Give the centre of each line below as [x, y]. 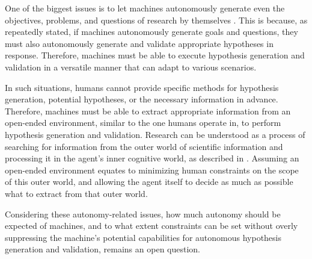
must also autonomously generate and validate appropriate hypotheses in [139, 43]
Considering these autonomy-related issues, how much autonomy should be [143, 214]
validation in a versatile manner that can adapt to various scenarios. [131, 67]
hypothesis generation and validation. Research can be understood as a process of [155, 134]
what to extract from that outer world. [76, 193]
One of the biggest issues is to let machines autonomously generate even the [145, 8]
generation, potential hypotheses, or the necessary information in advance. [142, 99]
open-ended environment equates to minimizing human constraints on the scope [152, 170]
